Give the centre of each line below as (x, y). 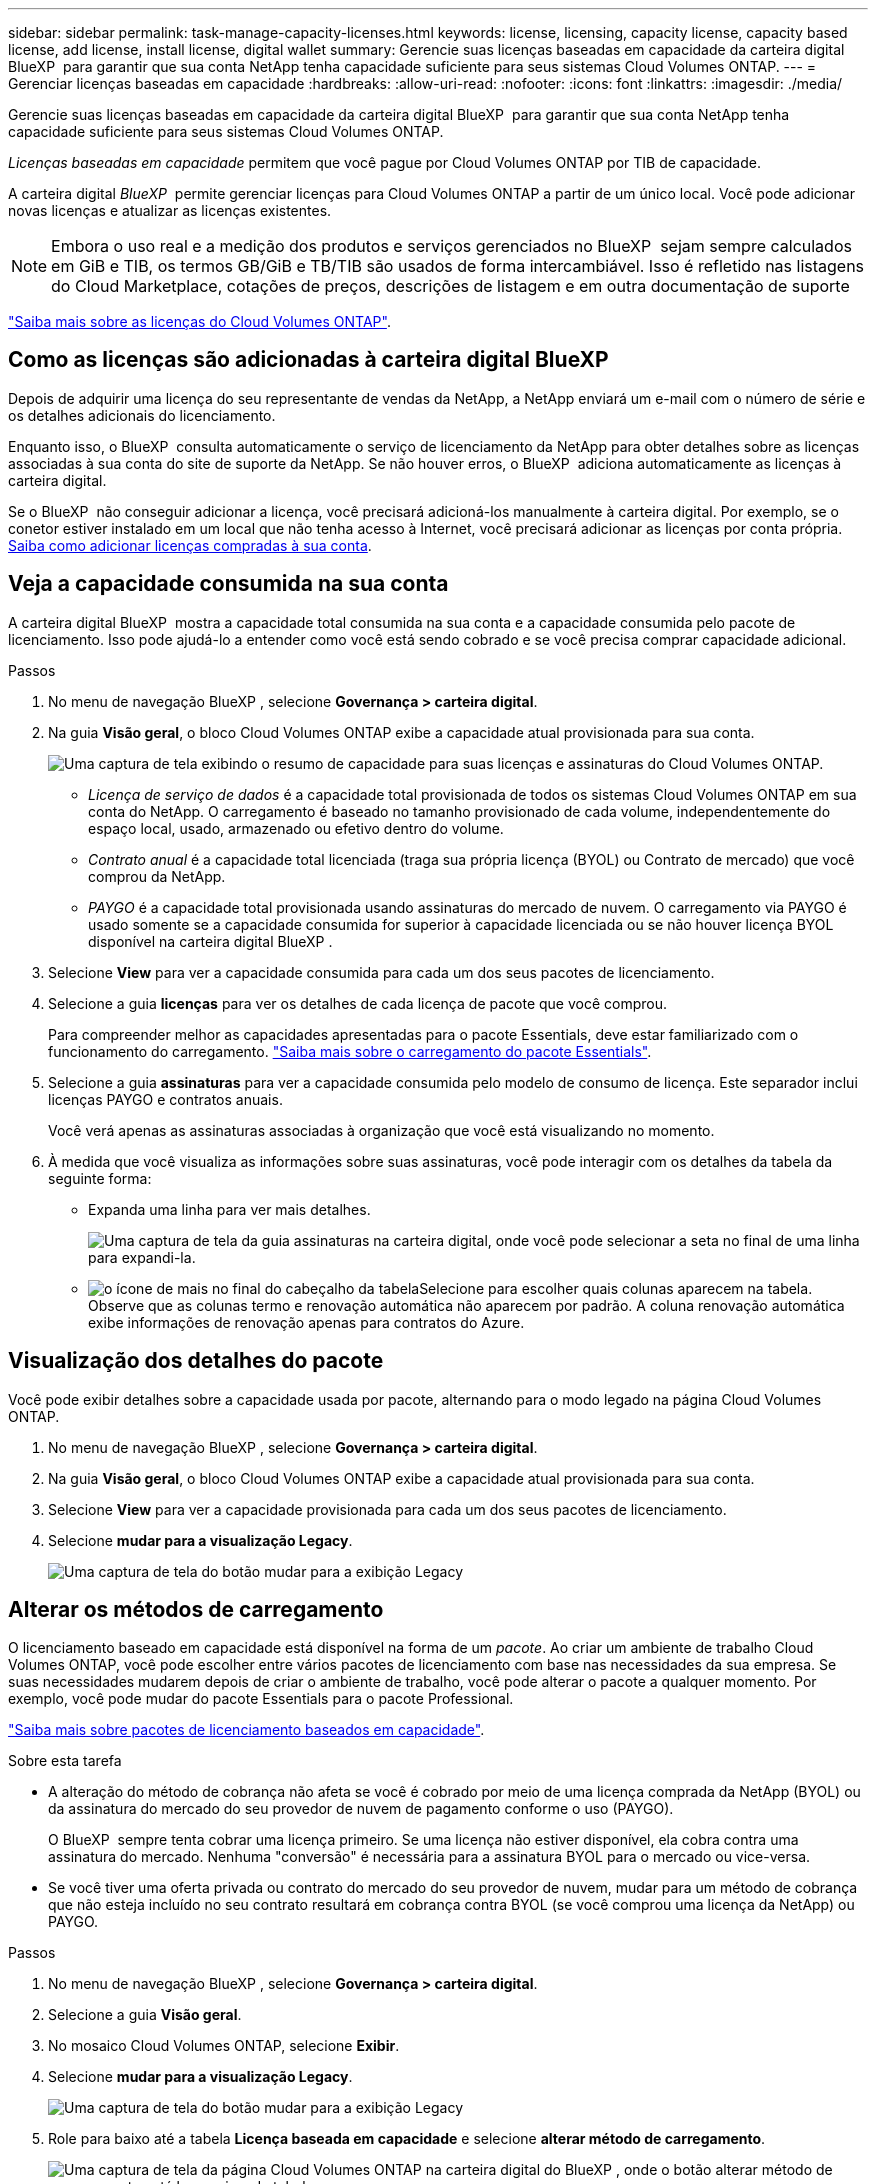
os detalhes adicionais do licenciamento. (142, 415)
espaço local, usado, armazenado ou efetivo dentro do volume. (296, 828)
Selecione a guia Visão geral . (145, 2015)
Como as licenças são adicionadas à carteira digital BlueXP (308, 360)
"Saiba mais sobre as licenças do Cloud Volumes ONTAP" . (199, 321)
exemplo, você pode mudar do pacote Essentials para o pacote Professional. (261, 1699)
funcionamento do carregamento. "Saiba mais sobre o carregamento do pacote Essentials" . (350, 1051)
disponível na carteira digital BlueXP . (210, 941)
